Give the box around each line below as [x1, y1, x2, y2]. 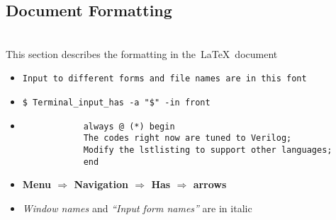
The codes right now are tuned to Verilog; [83, 133, 292, 144]
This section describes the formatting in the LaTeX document [6, 46, 278, 61]
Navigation [74, 177, 128, 192]
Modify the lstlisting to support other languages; [83, 145, 332, 156]
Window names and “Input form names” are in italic [22, 200, 252, 215]
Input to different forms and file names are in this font [22, 74, 307, 84]
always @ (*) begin [83, 121, 175, 132]
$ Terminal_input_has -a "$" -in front [22, 98, 211, 108]
